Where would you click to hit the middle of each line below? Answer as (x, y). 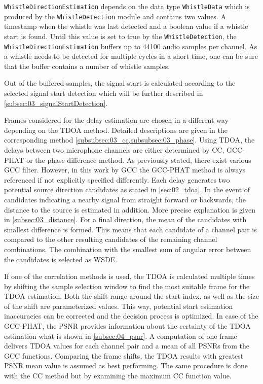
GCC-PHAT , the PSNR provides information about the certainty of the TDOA (127, 326)
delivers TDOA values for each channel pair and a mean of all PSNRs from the (127, 346)
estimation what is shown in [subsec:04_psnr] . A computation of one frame (121, 336)
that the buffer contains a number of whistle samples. (87, 66)
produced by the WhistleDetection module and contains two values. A (115, 16)
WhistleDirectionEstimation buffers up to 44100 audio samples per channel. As (131, 46)
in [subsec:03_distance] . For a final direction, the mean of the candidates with (125, 219)
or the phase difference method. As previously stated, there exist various (139, 160)
